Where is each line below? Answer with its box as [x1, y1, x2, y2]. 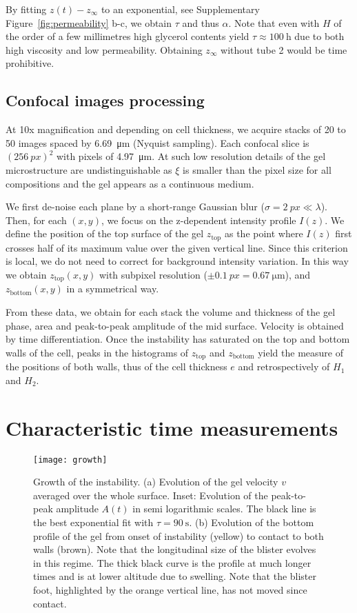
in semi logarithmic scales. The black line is [132, 501, 316, 516]
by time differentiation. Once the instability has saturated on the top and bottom [6, 332, 350, 346]
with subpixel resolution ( [99, 267, 207, 281]
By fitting [6, 2, 47, 16]
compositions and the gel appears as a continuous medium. [6, 176, 254, 190]
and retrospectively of [238, 359, 330, 374]
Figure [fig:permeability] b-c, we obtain [6, 15, 172, 30]
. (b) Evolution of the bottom [189, 515, 314, 529]
